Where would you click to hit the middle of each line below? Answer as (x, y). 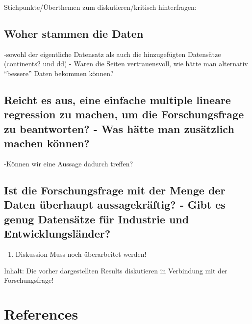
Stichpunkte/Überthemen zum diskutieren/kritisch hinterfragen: (100, 7)
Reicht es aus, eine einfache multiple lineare (117, 99)
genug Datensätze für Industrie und (97, 219)
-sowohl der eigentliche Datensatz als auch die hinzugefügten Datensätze (113, 54)
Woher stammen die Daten (74, 33)
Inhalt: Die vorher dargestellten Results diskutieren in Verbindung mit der (116, 270)
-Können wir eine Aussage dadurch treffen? (69, 163)
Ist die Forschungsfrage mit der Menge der (115, 190)
